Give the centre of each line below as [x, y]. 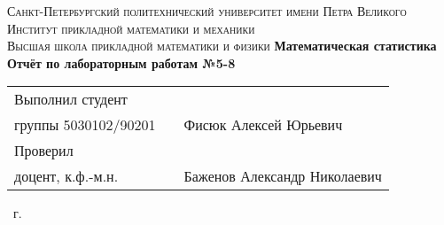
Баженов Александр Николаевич [283, 176]
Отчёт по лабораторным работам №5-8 [121, 62]
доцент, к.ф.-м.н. [66, 176]
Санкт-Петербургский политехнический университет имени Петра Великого [207, 11]
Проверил [44, 151]
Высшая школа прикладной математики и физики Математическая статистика [222, 46]
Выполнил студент [71, 99]
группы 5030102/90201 [85, 125]
